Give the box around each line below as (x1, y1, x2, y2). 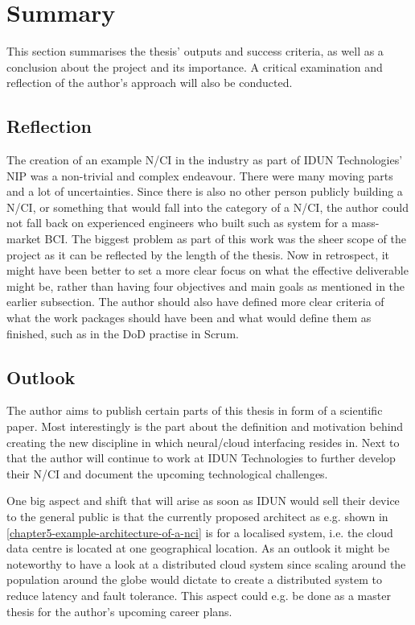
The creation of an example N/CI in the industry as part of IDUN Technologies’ (6, 151, 403, 168)
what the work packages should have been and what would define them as (6, 309, 372, 326)
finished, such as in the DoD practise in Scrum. (6, 325, 239, 341)
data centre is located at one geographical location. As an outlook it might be (6, 540, 390, 557)
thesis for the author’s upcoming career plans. (6, 602, 232, 619)
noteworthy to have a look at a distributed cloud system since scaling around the (6, 555, 406, 572)
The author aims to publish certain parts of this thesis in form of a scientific (6, 402, 383, 419)
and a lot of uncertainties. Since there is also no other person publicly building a (6, 183, 403, 200)
